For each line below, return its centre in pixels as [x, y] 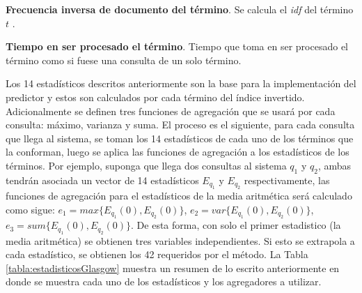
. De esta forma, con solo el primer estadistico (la [236, 225]
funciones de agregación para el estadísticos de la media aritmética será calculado [179, 196]
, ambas [335, 165]
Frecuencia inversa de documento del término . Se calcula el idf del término [180, 9]
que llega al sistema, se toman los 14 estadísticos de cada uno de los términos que [180, 138]
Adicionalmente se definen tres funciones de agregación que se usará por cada [171, 111]
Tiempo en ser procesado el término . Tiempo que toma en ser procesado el [177, 46]
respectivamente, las [287, 180]
